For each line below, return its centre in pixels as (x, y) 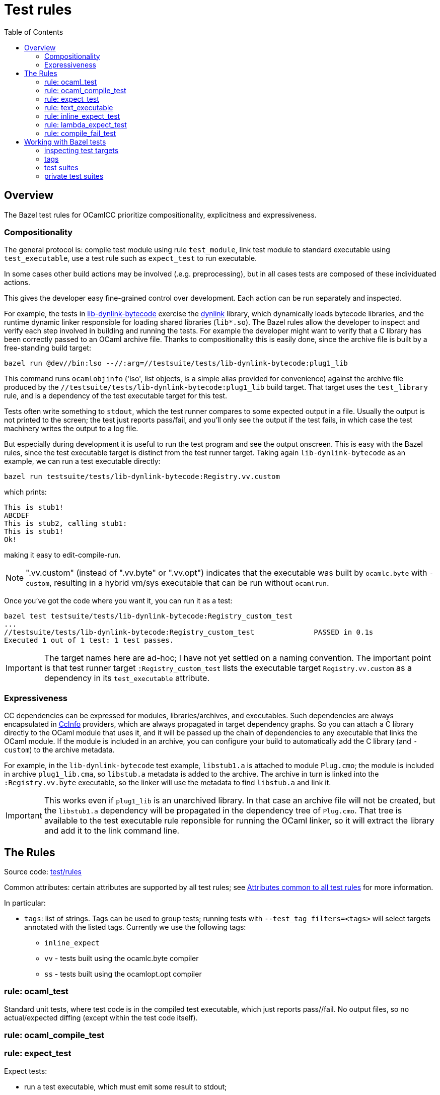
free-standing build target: (48, 348)
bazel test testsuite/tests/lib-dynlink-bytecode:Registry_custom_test (149, 616)
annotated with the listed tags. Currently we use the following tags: (135, 927)
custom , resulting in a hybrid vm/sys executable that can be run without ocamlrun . (177, 583)
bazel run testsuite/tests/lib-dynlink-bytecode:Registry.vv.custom (142, 477)
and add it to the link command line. (112, 831)
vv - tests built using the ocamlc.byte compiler (122, 958)
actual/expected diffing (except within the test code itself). (101, 1017)
